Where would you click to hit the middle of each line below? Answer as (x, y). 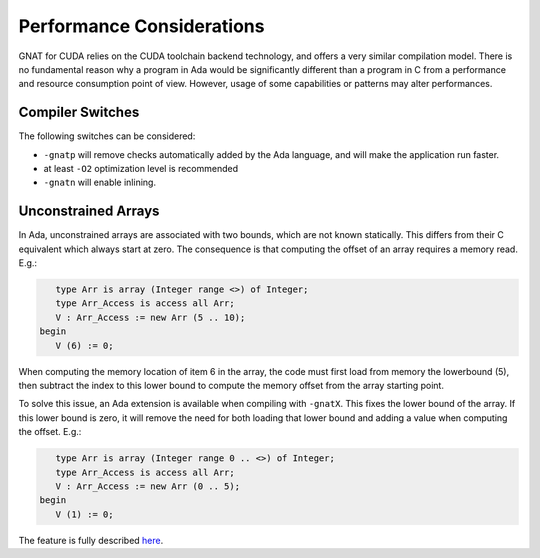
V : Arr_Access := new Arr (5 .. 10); (150, 317)
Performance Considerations (141, 26)
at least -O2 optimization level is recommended (141, 169)
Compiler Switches (79, 112)
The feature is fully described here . (91, 540)
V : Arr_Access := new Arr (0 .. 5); (147, 486)
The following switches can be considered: (107, 136)
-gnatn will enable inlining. (100, 182)
